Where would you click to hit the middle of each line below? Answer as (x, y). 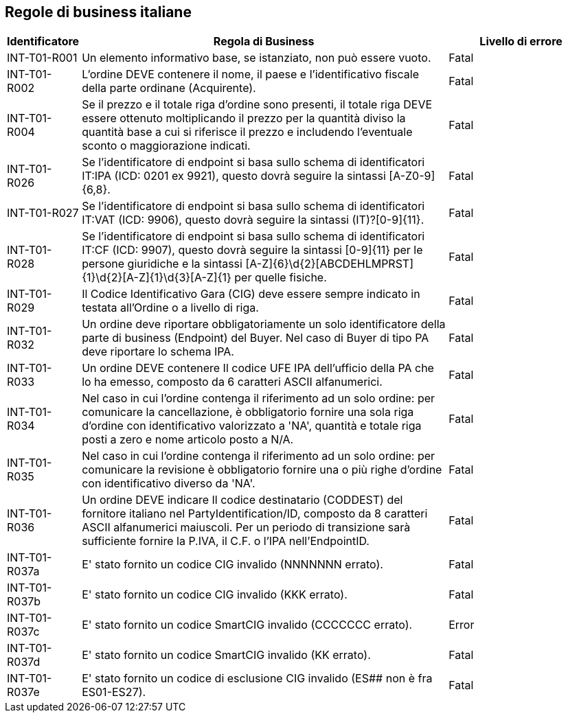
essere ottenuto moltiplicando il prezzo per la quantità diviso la (244, 118)
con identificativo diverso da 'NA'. (169, 484)
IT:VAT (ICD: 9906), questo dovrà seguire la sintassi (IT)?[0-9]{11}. (253, 220)
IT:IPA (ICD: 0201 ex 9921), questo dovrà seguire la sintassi (234, 176)
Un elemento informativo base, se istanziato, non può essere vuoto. (257, 58)
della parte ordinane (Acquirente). (169, 88)
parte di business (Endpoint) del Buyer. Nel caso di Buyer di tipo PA (255, 338)
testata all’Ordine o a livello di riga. (170, 308)
